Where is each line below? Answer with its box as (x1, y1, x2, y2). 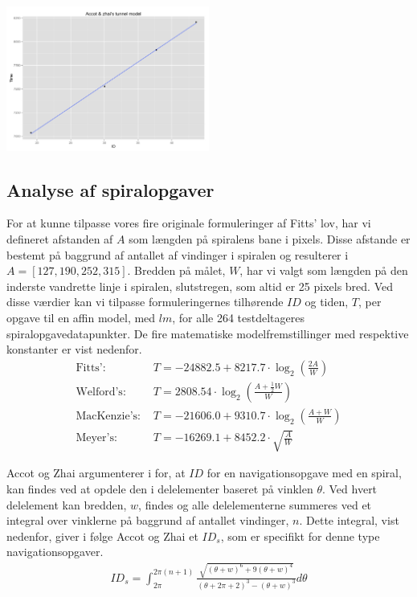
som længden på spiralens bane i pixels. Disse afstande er (129, 231, 411, 247)
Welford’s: (76, 386, 126, 398)
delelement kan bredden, (6, 496, 127, 513)
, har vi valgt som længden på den (239, 262, 408, 279)
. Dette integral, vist (299, 512, 399, 529)
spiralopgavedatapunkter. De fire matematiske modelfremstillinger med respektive (6, 325, 409, 341)
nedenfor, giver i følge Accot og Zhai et (6, 527, 198, 544)
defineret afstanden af (6, 231, 113, 247)
